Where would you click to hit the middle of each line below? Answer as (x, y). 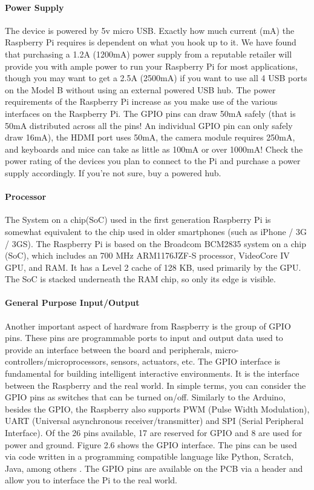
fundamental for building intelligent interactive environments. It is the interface (152, 373)
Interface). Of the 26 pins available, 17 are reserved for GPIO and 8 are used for (154, 433)
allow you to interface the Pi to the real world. (91, 480)
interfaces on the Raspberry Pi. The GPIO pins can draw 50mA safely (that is (150, 113)
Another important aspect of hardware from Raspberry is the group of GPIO (148, 326)
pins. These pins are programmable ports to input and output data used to (144, 338)
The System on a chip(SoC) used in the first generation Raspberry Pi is (138, 220)
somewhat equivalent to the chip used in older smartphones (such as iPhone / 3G (156, 231)
